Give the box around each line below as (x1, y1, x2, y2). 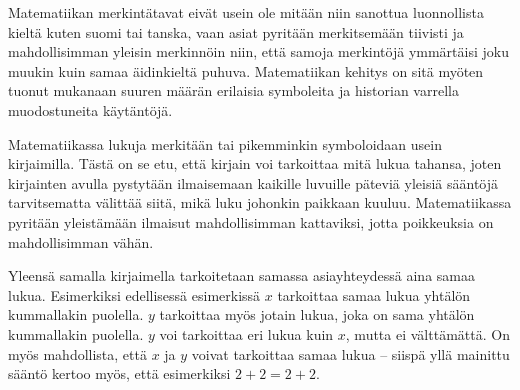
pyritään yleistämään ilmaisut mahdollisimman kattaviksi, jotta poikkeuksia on (8, 211, 494, 232)
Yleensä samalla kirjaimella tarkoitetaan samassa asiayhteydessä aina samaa (8, 265, 475, 286)
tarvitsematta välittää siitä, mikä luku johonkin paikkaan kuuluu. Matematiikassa (8, 192, 512, 213)
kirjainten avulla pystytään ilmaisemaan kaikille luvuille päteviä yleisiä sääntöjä (8, 172, 499, 193)
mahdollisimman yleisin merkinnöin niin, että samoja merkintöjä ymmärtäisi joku (8, 41, 509, 62)
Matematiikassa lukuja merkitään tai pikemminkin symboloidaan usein (8, 133, 442, 154)
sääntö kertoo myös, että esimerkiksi (8, 363, 231, 384)
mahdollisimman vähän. (8, 231, 154, 252)
